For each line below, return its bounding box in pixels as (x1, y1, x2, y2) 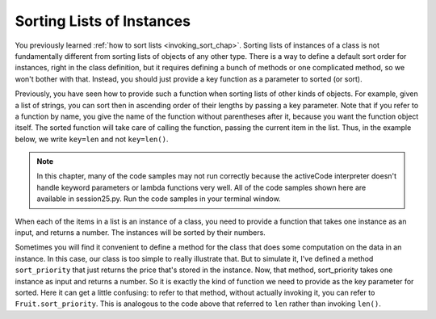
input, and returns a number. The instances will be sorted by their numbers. (15, 228, 266, 237)
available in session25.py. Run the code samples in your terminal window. (36, 194, 282, 204)
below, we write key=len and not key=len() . (15, 134, 169, 144)
